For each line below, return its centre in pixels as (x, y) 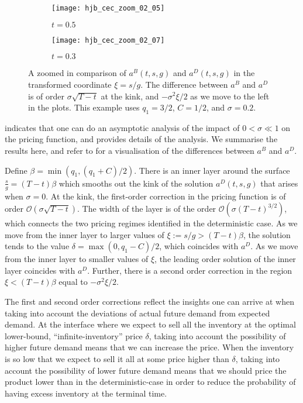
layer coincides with (40, 270)
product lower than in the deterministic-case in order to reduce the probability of (150, 382)
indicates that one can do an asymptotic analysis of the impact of (122, 127)
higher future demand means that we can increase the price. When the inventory (149, 347)
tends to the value (37, 246)
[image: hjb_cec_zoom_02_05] (108, 8)
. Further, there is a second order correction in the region (190, 270)
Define (16, 170)
